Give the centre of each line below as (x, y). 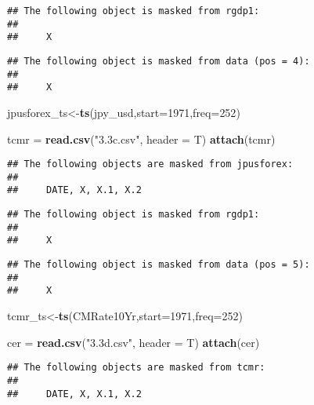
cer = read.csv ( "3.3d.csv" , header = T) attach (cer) (134, 342)
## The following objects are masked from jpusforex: (150, 164)
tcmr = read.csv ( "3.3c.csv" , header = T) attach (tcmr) (141, 139)
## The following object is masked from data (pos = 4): (159, 61)
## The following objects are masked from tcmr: (136, 368)
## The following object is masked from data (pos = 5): (159, 265)
